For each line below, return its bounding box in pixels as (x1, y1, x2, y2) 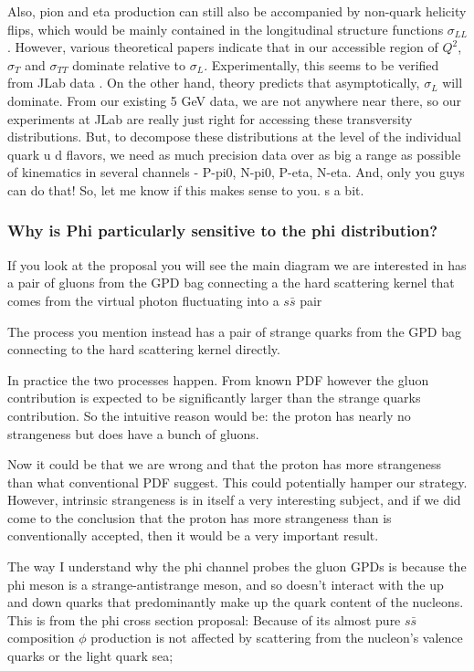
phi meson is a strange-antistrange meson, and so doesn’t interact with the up (7, 574, 444, 593)
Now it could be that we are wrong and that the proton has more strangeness (7, 455, 441, 474)
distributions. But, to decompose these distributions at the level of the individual (7, 127, 461, 146)
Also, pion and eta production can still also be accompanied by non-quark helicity (7, 2, 467, 20)
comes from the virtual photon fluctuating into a (7, 290, 279, 309)
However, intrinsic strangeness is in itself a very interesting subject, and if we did (7, 490, 461, 509)
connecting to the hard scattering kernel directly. (7, 340, 280, 359)
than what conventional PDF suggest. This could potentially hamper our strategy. (7, 472, 468, 491)
